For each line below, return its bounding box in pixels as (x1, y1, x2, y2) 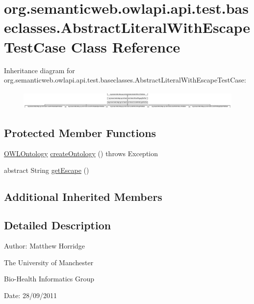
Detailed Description (4, 218, 111, 233)
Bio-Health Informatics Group (4, 274, 95, 284)
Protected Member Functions (4, 125, 156, 140)
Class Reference (71, 36, 180, 56)
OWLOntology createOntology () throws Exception (4, 148, 158, 159)
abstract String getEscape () (4, 165, 89, 175)
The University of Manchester (4, 257, 94, 267)
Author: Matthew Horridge (4, 241, 85, 251)
